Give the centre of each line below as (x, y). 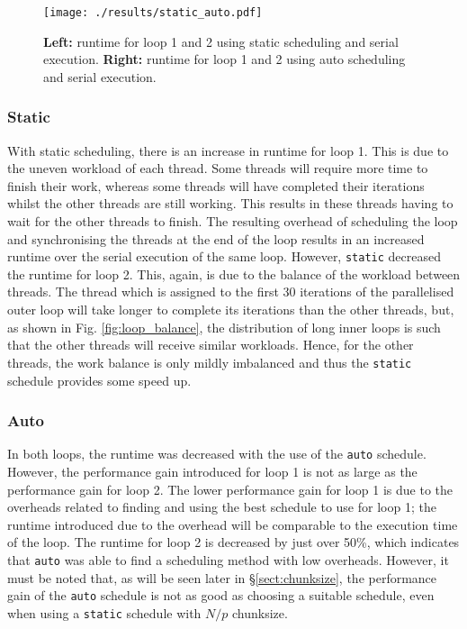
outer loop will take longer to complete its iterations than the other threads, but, (231, 310)
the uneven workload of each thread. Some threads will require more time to (218, 168)
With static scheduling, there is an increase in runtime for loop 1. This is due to (228, 150)
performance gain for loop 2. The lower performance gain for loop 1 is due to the (230, 489)
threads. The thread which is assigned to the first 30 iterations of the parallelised (231, 292)
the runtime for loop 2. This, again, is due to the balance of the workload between (234, 273)
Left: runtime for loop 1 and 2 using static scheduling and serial (221, 41)
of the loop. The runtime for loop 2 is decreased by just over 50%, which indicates (233, 542)
